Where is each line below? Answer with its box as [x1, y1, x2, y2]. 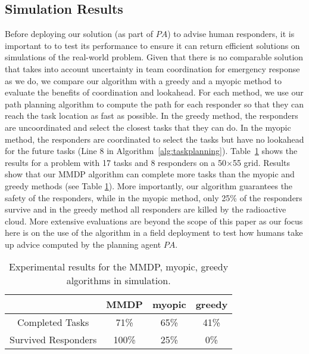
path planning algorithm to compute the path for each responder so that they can [5, 97, 304, 110]
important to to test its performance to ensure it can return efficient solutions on [5, 39, 300, 51]
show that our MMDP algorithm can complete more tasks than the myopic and [5, 168, 295, 180]
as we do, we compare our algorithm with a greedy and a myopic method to [5, 74, 282, 87]
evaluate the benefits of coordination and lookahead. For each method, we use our [5, 86, 304, 98]
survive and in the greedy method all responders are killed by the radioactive [5, 203, 286, 216]
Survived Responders [10, 333, 97, 347]
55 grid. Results [232, 156, 291, 168]
